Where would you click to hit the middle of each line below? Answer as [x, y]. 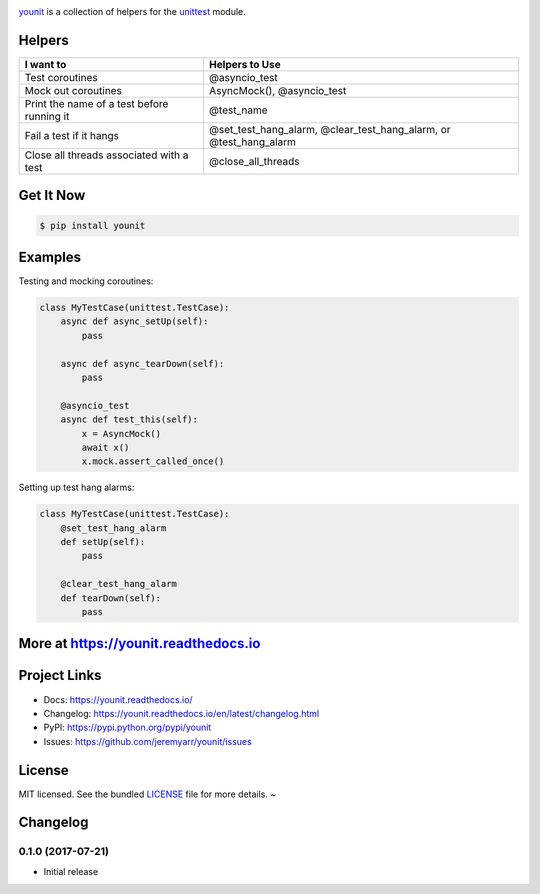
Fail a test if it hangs [72, 135]
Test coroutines [61, 77]
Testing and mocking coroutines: [86, 281]
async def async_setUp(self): [134, 321]
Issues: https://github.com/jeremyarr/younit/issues [147, 741]
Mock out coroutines [73, 90]
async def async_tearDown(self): [142, 363]
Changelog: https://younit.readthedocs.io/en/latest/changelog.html [181, 713]
